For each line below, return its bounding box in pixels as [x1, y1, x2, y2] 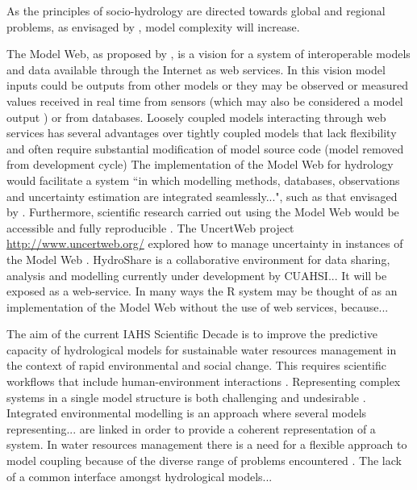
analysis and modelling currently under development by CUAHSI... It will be [6, 266, 387, 283]
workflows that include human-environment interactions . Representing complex [6, 373, 401, 390]
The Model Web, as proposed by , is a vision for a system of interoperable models [6, 45, 411, 62]
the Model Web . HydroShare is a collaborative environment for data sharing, [6, 250, 390, 267]
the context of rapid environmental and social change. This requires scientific [6, 357, 387, 374]
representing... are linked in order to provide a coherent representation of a [6, 420, 376, 437]
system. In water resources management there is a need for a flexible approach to [6, 436, 407, 453]
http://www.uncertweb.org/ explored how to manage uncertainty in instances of [6, 235, 403, 252]
